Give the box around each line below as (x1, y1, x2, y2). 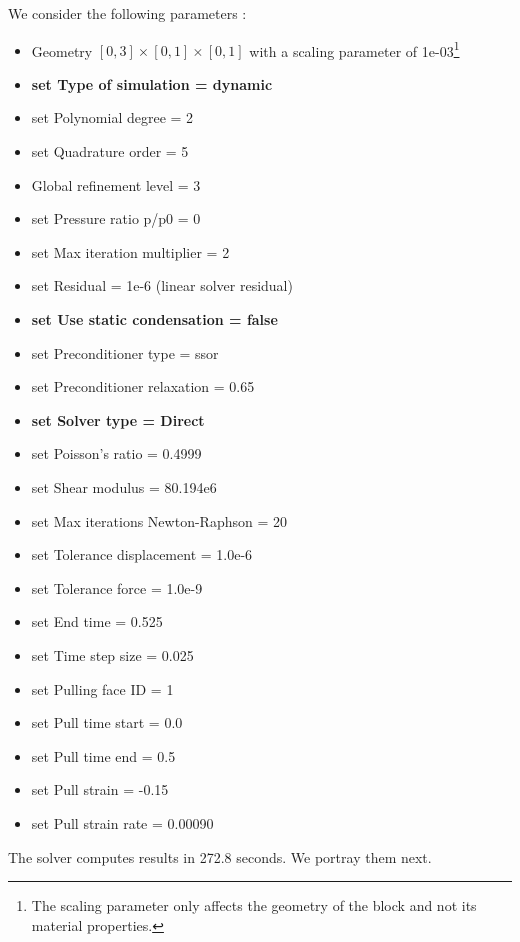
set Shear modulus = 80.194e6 (31, 476, 217, 497)
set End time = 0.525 (31, 611, 163, 632)
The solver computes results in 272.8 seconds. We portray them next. (8, 846, 432, 867)
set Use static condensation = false (31, 309, 278, 329)
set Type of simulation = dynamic (31, 73, 273, 94)
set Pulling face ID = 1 (31, 678, 174, 699)
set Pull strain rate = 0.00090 (31, 812, 214, 833)
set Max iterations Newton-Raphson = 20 (31, 510, 287, 531)
